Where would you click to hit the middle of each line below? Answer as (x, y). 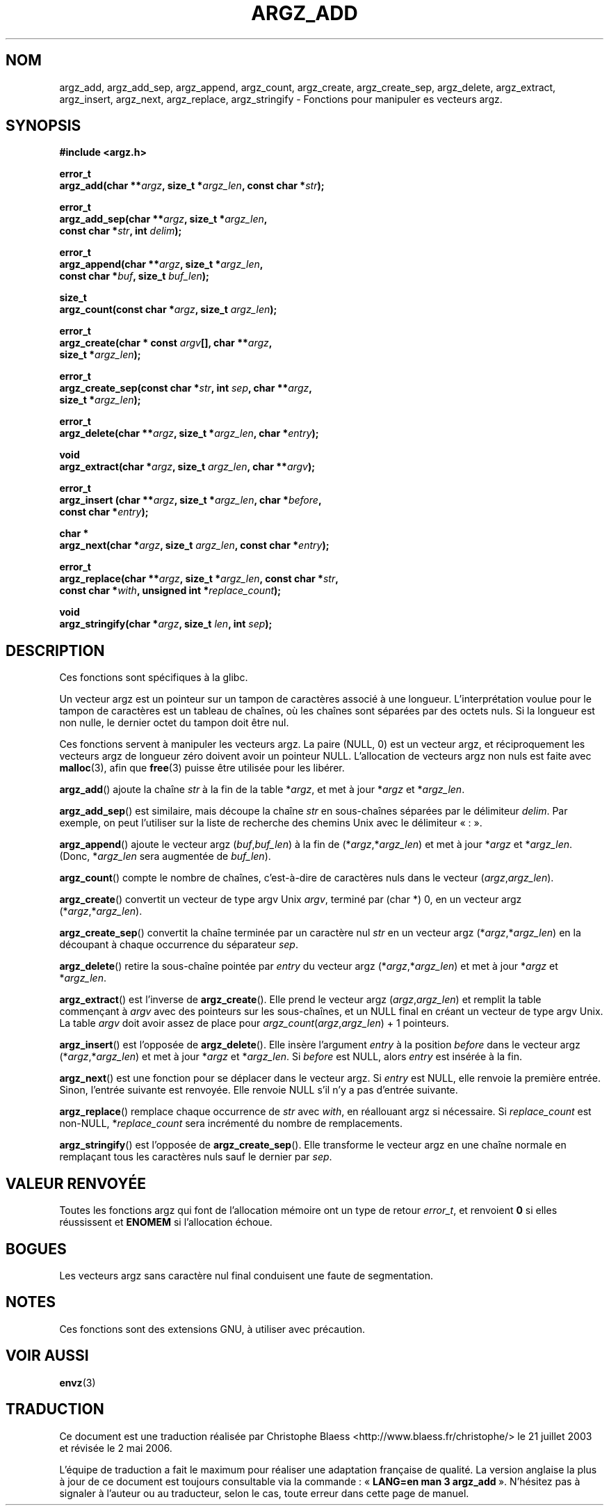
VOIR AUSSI (47, 1356)
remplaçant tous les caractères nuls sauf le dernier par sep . (196, 1157)
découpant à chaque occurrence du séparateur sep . (179, 945)
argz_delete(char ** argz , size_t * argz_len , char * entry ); (189, 433)
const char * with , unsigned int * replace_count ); (170, 591)
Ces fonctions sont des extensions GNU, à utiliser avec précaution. (212, 1329)
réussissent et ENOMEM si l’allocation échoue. (166, 1222)
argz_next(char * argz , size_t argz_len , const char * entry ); (194, 545)
